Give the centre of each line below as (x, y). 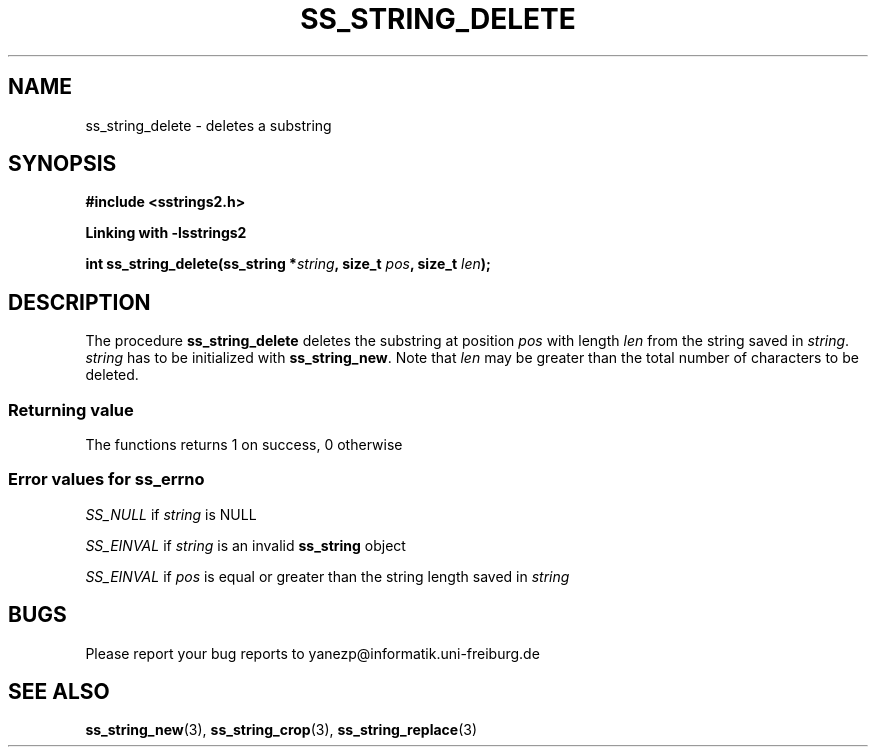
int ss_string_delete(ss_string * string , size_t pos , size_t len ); (288, 264)
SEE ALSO (59, 692)
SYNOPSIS (62, 164)
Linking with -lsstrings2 (166, 233)
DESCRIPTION (79, 302)
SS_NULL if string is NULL (171, 514)
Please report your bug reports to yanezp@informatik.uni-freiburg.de (312, 653)
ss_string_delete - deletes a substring (208, 125)
